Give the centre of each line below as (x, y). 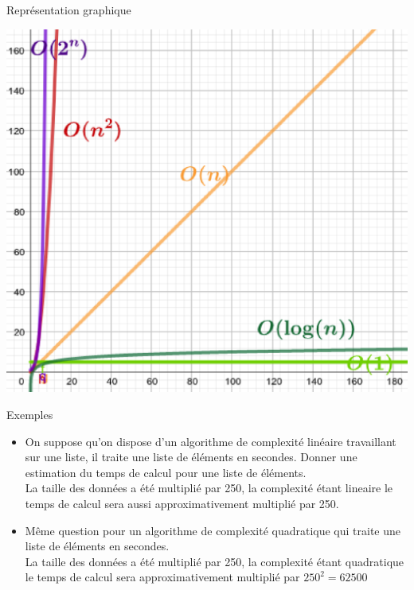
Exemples (30, 414)
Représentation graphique (69, 10)
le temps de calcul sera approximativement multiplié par (162, 577)
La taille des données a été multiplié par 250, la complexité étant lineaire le (209, 488)
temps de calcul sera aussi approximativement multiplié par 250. (182, 503)
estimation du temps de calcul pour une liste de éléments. (166, 472)
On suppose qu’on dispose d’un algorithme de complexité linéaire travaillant (211, 441)
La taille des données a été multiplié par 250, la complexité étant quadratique (215, 561)
